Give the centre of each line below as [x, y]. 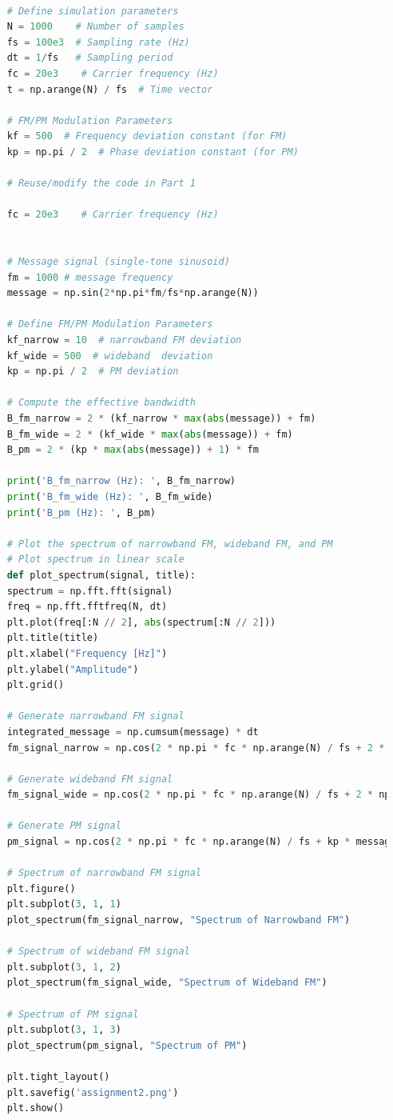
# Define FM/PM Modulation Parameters [110, 324]
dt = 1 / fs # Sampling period [90, 58]
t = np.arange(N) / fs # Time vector [110, 89]
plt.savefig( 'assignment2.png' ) [93, 1092]
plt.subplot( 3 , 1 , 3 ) [64, 1030]
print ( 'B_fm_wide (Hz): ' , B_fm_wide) [110, 497]
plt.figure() [41, 888]
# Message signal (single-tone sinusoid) [118, 262]
